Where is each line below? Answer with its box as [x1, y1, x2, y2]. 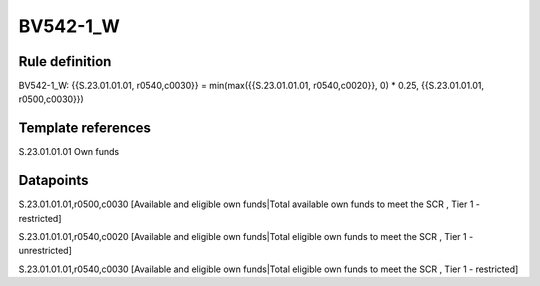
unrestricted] [18, 245, 72, 257]
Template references [18, 120, 152, 137]
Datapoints [18, 172, 89, 189]
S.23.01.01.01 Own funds [18, 146, 120, 158]
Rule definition [18, 53, 112, 70]
